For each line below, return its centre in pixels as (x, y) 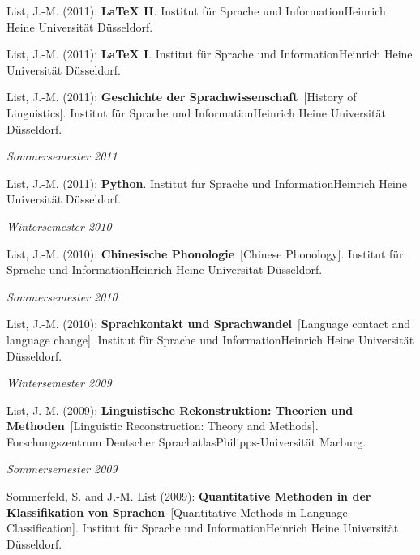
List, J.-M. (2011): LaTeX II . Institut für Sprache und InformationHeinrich (196, 11)
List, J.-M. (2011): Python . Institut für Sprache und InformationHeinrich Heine (207, 183)
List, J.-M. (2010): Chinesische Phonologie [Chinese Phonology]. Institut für (205, 253)
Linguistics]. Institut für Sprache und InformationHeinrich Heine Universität (196, 112)
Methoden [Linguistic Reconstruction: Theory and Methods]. (163, 426)
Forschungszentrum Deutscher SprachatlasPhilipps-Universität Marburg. (186, 441)
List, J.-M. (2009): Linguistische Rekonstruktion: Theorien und (180, 410)
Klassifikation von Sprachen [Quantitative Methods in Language (177, 512)
